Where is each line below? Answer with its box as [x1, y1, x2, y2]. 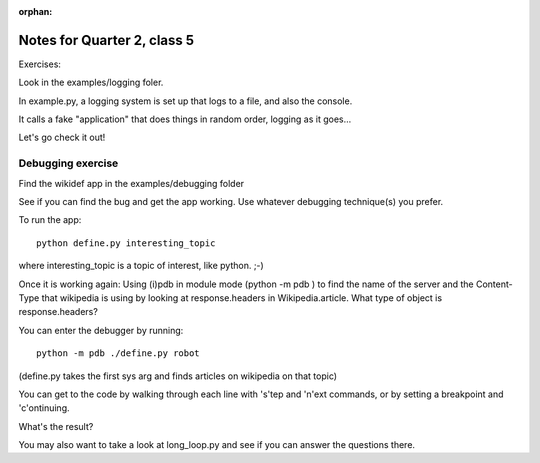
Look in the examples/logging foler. [18, 76, 164, 89]
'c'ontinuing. [18, 402, 70, 414]
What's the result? [18, 420, 94, 432]
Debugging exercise [18, 156, 119, 170]
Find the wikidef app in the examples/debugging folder [18, 177, 245, 189]
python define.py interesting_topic [36, 237, 216, 249]
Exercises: [18, 58, 62, 70]
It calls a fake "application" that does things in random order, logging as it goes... [18, 113, 352, 125]
